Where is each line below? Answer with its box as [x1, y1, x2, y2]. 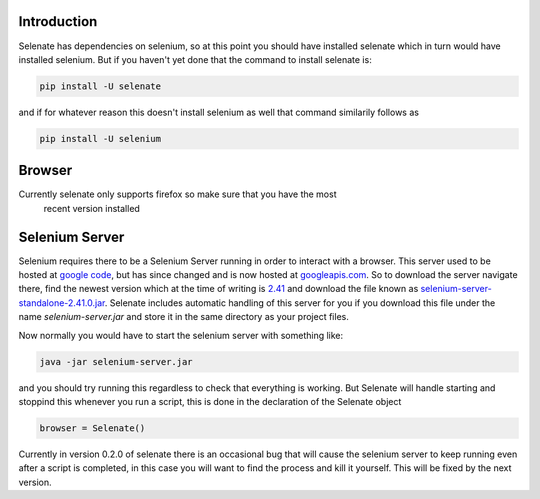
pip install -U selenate [39, 80, 162, 92]
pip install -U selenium [39, 133, 162, 144]
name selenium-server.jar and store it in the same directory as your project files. [18, 311, 349, 323]
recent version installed [43, 202, 140, 214]
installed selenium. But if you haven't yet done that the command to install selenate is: [18, 53, 372, 65]
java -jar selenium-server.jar [39, 356, 194, 367]
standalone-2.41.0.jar [18, 296, 105, 309]
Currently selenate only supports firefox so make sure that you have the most [18, 188, 337, 200]
